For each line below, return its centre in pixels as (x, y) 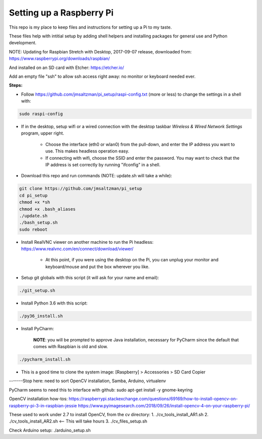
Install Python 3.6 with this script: (54, 303)
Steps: (16, 85)
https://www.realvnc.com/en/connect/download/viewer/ (77, 249)
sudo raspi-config (41, 114)
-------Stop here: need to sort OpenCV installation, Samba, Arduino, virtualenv (88, 381)
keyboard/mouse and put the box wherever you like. (98, 267)
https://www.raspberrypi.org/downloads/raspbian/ (59, 59)
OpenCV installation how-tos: (38, 399)
